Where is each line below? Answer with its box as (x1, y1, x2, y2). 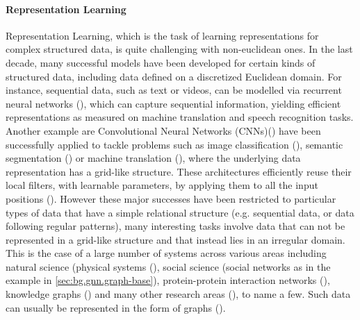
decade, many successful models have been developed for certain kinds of (6, 55, 316, 69)
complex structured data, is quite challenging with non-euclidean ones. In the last (6, 42, 353, 56)
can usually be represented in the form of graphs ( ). (6, 300, 226, 314)
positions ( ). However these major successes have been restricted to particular (6, 191, 336, 205)
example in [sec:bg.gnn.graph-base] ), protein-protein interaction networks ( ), (6, 273, 330, 287)
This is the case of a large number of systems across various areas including (6, 246, 327, 260)
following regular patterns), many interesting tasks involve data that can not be (6, 219, 345, 233)
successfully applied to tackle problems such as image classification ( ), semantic (6, 137, 343, 151)
